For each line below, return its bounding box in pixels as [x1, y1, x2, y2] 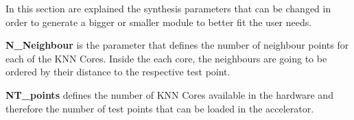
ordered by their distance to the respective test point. [5, 64, 231, 79]
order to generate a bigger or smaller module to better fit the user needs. [5, 14, 312, 29]
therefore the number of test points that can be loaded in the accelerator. [5, 101, 314, 115]
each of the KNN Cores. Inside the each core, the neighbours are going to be [5, 51, 327, 65]
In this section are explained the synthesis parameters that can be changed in [5, 1, 331, 15]
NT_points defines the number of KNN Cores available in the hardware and [5, 87, 333, 101]
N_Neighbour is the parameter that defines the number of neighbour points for [5, 38, 349, 52]
